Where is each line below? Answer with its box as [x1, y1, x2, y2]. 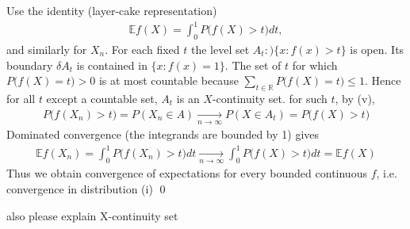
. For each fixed [105, 40, 180, 57]
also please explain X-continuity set [6, 207, 178, 223]
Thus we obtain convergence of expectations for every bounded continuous [6, 165, 367, 181]
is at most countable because [98, 72, 239, 89]
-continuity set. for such [212, 90, 328, 106]
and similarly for [6, 40, 87, 57]
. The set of [224, 56, 282, 73]
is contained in [76, 56, 148, 73]
